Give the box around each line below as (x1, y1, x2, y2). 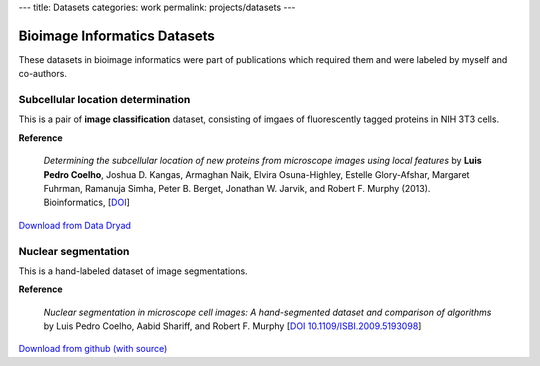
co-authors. (18, 68, 67, 80)
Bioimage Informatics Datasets (18, 27, 215, 44)
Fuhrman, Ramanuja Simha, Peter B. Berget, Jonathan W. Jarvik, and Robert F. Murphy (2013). (43, 183, 431, 194)
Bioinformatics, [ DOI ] (43, 196, 130, 209)
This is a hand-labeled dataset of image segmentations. (18, 265, 249, 277)
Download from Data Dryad (18, 219, 132, 231)
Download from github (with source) (18, 343, 168, 355)
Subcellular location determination (18, 93, 191, 107)
